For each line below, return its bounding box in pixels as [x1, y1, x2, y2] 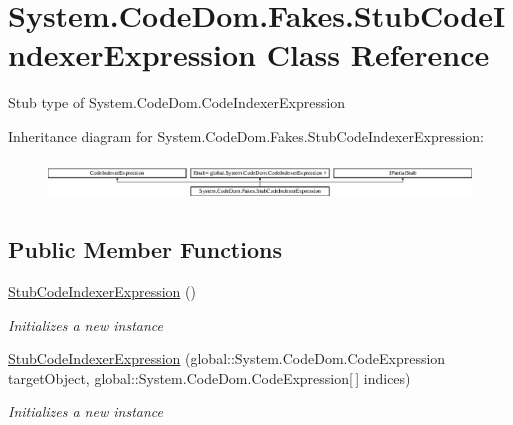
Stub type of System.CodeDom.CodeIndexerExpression [8, 92, 346, 113]
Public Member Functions [8, 234, 282, 265]
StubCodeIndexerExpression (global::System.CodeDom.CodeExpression [8, 348, 446, 369]
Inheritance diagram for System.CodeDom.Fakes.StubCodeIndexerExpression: [8, 125, 484, 146]
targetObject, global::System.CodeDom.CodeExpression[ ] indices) [8, 367, 411, 388]
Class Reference [266, 34, 490, 75]
